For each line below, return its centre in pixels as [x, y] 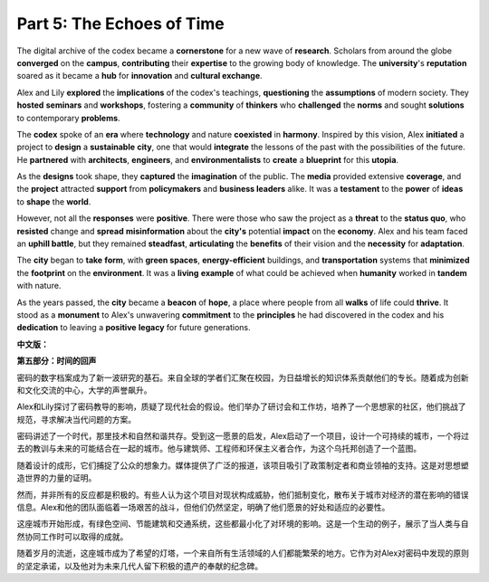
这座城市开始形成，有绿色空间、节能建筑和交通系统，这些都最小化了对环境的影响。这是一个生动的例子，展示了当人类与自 [243, 524]
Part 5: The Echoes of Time [121, 24]
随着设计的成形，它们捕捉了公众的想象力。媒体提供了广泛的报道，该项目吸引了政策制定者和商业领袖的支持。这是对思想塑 [243, 465]
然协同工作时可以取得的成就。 [72, 536]
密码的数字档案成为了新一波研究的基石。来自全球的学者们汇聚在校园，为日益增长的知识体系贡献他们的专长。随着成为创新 [243, 377]
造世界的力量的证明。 [57, 478]
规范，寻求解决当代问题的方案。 [76, 419]
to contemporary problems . [69, 118]
